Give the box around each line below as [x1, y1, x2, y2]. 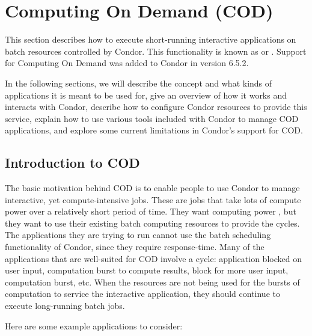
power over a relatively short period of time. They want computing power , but [5, 205, 296, 218]
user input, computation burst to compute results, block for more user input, [5, 264, 289, 276]
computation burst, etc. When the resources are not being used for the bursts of [5, 275, 300, 288]
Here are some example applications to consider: [5, 319, 183, 332]
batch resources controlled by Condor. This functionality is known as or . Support [5, 44, 307, 57]
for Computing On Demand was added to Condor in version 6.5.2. [5, 57, 249, 69]
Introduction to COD [5, 153, 140, 172]
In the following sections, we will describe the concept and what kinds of [5, 76, 272, 89]
